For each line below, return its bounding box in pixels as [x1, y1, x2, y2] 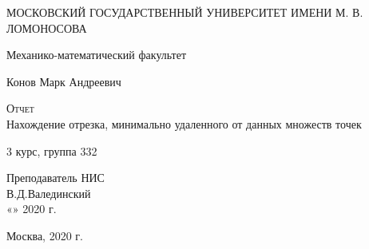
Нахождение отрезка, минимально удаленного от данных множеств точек [6, 115, 362, 132]
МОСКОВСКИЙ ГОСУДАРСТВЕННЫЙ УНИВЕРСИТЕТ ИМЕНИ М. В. [6, 4, 363, 20]
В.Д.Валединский [6, 184, 91, 201]
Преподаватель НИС [6, 169, 105, 186]
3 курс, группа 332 [6, 142, 97, 159]
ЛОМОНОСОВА [6, 19, 87, 36]
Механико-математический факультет [6, 46, 187, 63]
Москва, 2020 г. [6, 227, 83, 243]
